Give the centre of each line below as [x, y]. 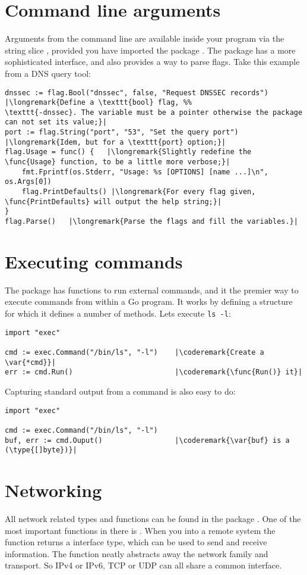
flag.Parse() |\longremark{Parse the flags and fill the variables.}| [151, 222]
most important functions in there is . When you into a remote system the [140, 530]
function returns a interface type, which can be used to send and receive [136, 542]
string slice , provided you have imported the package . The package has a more [150, 50]
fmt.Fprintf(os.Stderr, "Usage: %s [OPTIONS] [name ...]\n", [145, 172]
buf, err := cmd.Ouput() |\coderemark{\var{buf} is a [147, 440]
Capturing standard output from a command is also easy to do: [120, 391]
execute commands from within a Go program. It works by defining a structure [149, 301]
